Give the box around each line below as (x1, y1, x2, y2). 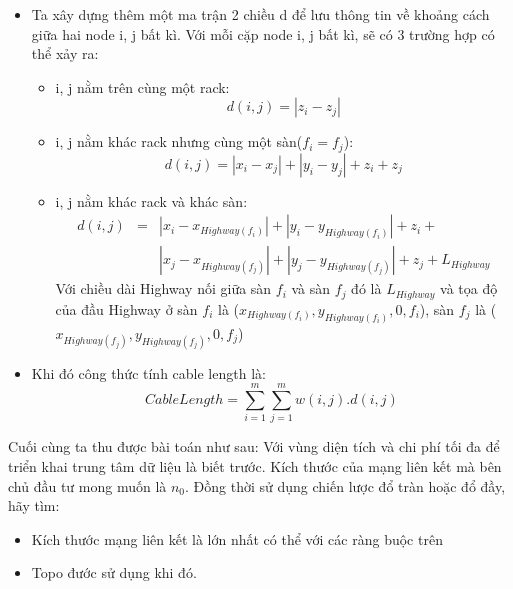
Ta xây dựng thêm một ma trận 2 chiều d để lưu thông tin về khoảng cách (31, 4, 490, 24)
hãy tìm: (8, 495, 60, 516)
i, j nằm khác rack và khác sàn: (55, 190, 248, 211)
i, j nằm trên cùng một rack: (55, 76, 230, 97)
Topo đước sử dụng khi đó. (31, 562, 197, 583)
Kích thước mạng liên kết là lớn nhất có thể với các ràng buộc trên (31, 528, 443, 549)
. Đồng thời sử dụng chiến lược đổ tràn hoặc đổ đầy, (185, 475, 506, 496)
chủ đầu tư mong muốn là (8, 475, 167, 496)
